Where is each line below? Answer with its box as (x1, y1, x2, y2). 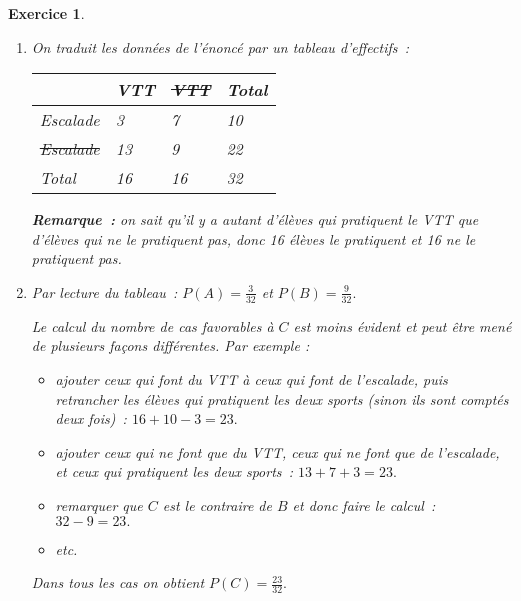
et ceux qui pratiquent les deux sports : (55, 461, 293, 482)
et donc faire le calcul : (292, 494, 436, 515)
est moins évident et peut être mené (293, 315, 512, 336)
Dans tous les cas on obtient (31, 572, 205, 593)
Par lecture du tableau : (31, 281, 178, 302)
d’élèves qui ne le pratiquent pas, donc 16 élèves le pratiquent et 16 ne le (31, 228, 476, 249)
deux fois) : (55, 408, 127, 429)
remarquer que (55, 494, 143, 515)
